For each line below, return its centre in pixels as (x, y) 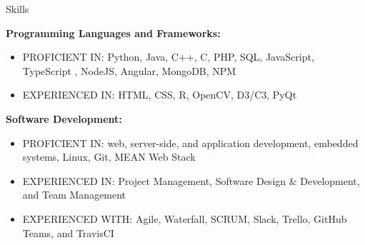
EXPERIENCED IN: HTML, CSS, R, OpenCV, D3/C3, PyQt (160, 95)
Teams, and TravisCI (68, 232)
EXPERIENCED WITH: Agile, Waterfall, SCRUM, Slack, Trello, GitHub (185, 218)
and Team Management (74, 195)
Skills (17, 9)
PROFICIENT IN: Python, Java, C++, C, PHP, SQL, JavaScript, (168, 57)
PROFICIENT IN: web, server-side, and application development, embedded (190, 142)
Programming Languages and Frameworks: (113, 32)
